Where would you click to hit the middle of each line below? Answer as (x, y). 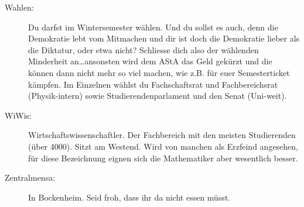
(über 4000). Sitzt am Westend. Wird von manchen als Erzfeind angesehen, (163, 146)
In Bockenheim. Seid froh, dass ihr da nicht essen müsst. (129, 197)
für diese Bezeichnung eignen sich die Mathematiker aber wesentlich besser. (163, 158)
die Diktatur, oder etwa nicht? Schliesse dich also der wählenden (144, 49)
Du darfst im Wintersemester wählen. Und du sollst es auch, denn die (153, 27)
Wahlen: (19, 7)
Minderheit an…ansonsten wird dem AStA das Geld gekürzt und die (150, 61)
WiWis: (18, 115)
